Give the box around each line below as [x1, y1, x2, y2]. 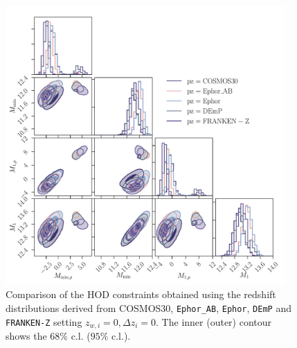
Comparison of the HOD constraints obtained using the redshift [6, 287, 276, 302]
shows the [6, 329, 47, 343]
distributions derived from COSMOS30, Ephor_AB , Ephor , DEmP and [6, 300, 291, 315]
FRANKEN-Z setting [6, 314, 82, 329]
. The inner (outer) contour [156, 314, 272, 329]
